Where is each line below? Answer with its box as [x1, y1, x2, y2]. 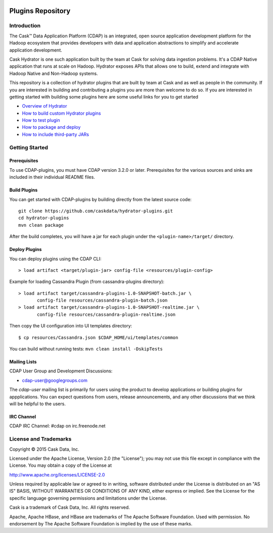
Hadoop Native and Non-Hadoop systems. [9, 70, 98, 76]
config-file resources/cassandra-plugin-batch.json [37, 298, 168, 303]
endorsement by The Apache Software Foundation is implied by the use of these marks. [9, 521, 193, 527]
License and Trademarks [9, 435, 72, 443]
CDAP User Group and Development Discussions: [9, 368, 113, 374]
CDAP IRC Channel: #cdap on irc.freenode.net [9, 423, 106, 429]
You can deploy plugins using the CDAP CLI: [9, 256, 102, 262]
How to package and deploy [22, 124, 81, 130]
